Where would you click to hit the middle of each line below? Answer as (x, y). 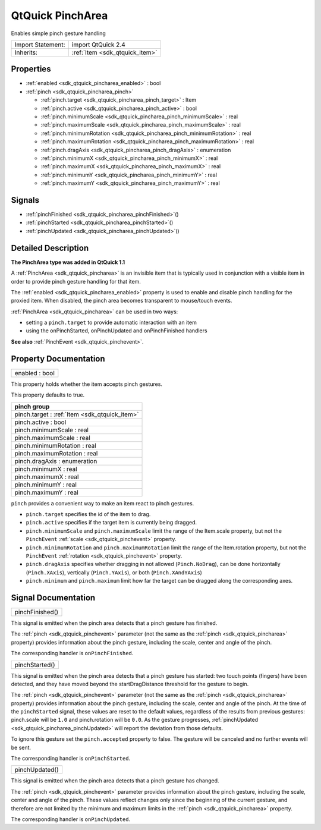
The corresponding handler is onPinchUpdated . (71, 819)
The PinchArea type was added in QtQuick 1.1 (68, 262)
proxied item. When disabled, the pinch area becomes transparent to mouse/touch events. (122, 301)
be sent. (21, 747)
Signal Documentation (53, 598)
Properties (31, 69)
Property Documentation (58, 359)
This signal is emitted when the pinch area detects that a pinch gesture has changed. (115, 781)
